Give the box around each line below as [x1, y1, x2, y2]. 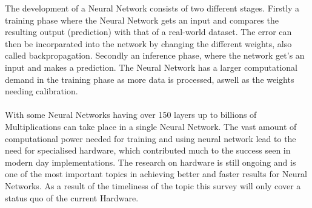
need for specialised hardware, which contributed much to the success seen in [5, 144, 291, 157]
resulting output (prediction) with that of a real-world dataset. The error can [5, 25, 292, 38]
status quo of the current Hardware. [5, 191, 139, 204]
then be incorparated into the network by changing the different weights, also [5, 37, 292, 50]
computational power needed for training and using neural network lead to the [5, 132, 296, 145]
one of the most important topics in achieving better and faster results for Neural [5, 167, 307, 180]
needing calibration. [5, 85, 78, 97]
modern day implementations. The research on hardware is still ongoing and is [5, 155, 296, 168]
